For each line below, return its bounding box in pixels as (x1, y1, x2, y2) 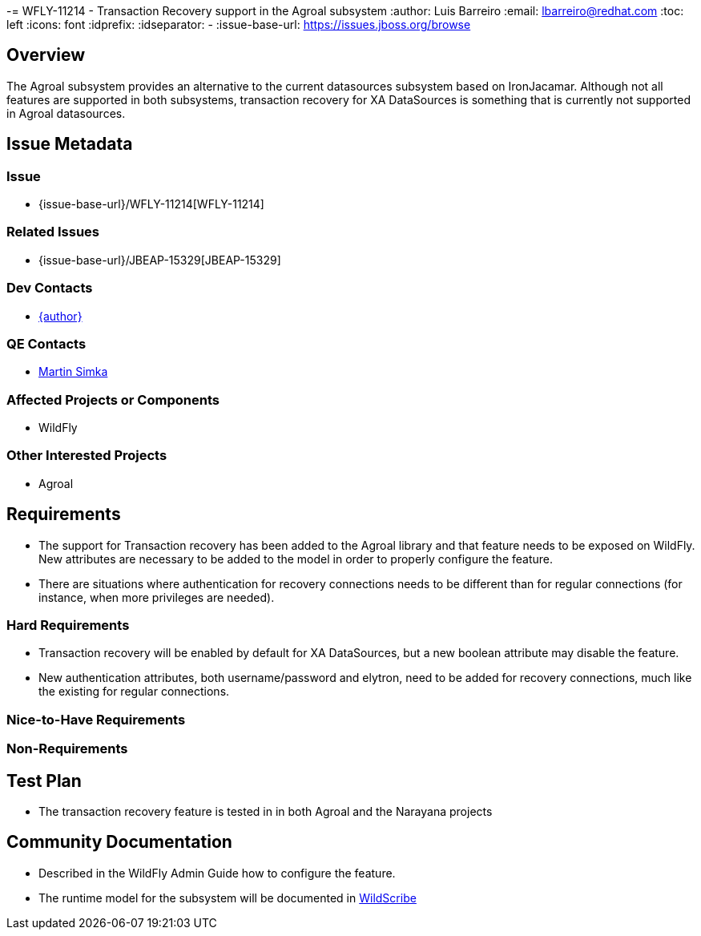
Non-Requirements (6, 740, 128, 757)
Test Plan (6, 770, 82, 791)
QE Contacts (6, 335, 87, 352)
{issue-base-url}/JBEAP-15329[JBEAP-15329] (38, 252, 281, 267)
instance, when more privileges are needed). (38, 590, 275, 604)
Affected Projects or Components (6, 391, 220, 408)
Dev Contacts (6, 280, 93, 297)
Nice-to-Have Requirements (6, 711, 186, 728)
